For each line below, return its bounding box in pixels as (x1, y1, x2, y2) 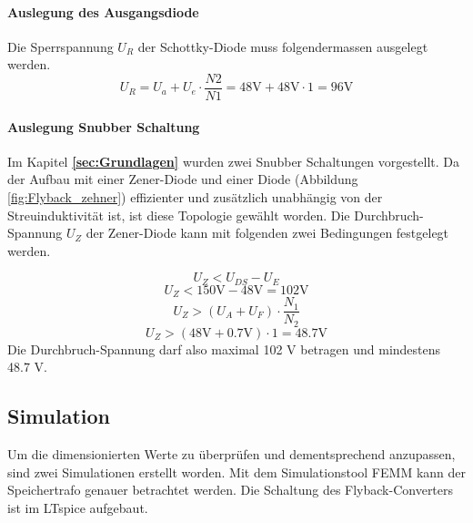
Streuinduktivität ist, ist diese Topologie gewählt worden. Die (7, 205, 350, 224)
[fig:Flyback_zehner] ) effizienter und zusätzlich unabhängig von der (7, 188, 383, 207)
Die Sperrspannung (7, 36, 114, 56)
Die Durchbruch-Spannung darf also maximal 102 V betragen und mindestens (7, 339, 441, 358)
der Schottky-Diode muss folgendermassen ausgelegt (137, 36, 428, 56)
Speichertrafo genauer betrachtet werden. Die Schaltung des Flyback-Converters (7, 480, 454, 499)
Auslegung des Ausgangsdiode (7, 2, 199, 21)
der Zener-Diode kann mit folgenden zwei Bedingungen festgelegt (86, 223, 449, 242)
